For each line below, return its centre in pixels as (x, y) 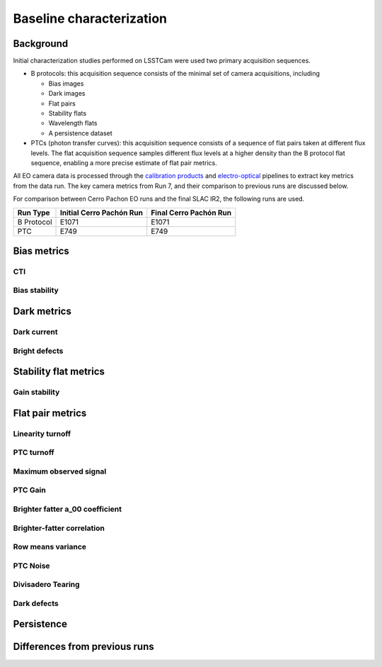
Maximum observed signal (60, 471)
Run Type (34, 213)
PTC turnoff (34, 452)
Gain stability (36, 392)
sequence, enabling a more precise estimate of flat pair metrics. (124, 162)
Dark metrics (42, 312)
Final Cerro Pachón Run (191, 213)
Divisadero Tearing (47, 585)
